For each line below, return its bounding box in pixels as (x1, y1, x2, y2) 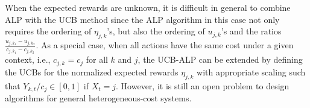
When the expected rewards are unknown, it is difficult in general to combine (5, 1, 291, 13)
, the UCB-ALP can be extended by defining (138, 53, 303, 66)
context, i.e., (5, 53, 51, 66)
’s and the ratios (221, 25, 282, 37)
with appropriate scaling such (197, 65, 306, 78)
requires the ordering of (5, 25, 92, 37)
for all (86, 53, 108, 66)
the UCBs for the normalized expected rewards (5, 65, 179, 78)
